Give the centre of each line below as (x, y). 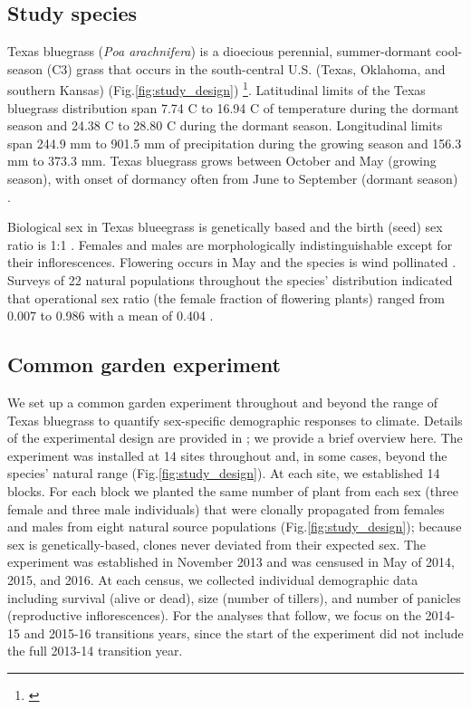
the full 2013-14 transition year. (95, 651)
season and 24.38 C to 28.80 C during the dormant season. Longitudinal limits (225, 125)
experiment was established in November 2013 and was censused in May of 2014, (231, 562)
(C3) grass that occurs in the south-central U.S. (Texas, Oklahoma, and (246, 68)
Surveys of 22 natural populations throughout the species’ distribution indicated (230, 279)
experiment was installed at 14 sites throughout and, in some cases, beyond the (227, 455)
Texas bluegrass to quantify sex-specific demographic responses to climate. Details (235, 420)
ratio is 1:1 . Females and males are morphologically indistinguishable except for (230, 244)
